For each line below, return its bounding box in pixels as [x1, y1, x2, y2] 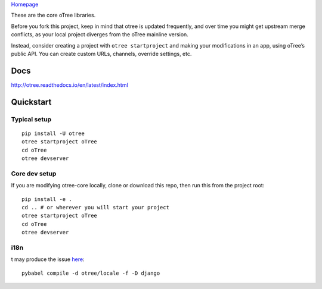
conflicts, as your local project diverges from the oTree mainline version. [11, 31, 189, 38]
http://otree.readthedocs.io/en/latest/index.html [11, 81, 128, 89]
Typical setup [11, 115, 52, 123]
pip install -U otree [21, 130, 85, 137]
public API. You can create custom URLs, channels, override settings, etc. [11, 50, 192, 57]
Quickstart [11, 97, 52, 107]
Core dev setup [11, 169, 57, 178]
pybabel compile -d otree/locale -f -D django [21, 269, 160, 277]
